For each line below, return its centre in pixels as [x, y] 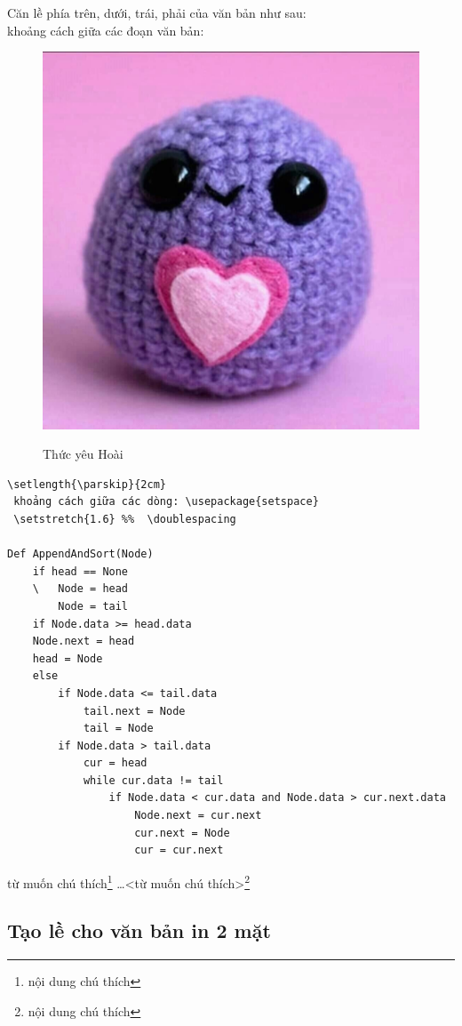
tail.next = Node [134, 711]
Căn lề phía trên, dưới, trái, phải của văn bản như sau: [157, 12]
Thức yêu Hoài [83, 454]
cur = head [115, 763]
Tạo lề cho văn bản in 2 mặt [139, 930]
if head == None [80, 571]
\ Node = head [80, 589]
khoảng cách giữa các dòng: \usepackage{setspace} [166, 502]
